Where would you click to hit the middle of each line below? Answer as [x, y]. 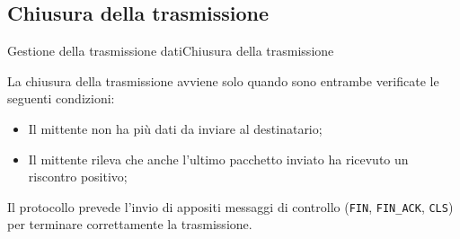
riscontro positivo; [78, 177]
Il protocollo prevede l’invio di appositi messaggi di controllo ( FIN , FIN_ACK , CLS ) [230, 206]
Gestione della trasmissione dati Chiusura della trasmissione [171, 51]
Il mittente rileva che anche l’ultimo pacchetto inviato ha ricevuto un [218, 159]
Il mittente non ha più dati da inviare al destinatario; [175, 128]
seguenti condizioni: [61, 98]
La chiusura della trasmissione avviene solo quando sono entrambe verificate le [223, 80]
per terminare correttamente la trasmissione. [130, 224]
